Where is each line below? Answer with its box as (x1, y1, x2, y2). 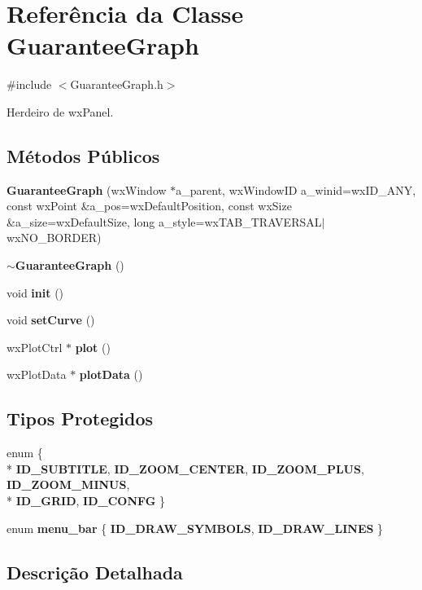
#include (7, 76, 52, 93)
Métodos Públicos (7, 143, 160, 168)
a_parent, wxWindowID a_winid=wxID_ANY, (176, 181, 416, 198)
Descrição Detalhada (7, 559, 183, 584)
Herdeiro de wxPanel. (7, 103, 114, 120)
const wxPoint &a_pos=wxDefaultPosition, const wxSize (7, 197, 292, 214)
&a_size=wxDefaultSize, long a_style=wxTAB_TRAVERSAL (7, 213, 322, 230)
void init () (7, 284, 64, 301)
